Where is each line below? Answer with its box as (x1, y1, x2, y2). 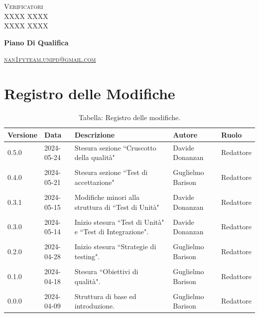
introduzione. (74, 301, 115, 311)
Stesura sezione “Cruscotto (74, 142, 156, 153)
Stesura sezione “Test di (74, 167, 148, 177)
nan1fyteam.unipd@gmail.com (4, 54, 96, 64)
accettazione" (74, 176, 115, 187)
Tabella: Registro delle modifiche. (78, 112, 181, 123)
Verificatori (4, 1, 43, 11)
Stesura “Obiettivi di (74, 266, 138, 276)
